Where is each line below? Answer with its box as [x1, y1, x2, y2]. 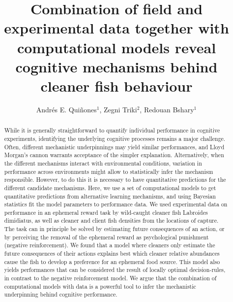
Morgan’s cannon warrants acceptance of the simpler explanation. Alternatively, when [4, 151, 224, 159]
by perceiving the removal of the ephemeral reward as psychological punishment [4, 233, 209, 241]
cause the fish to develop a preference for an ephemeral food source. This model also [4, 257, 220, 266]
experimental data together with [4, 18, 229, 38]
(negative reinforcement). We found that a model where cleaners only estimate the [4, 241, 215, 249]
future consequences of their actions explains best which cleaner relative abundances [4, 249, 220, 258]
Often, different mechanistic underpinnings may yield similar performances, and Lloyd [4, 142, 225, 151]
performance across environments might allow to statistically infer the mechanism [4, 167, 213, 175]
